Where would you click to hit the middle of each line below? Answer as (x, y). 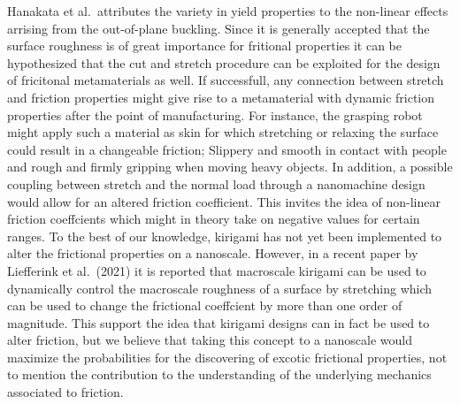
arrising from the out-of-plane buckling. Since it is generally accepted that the (218, 28)
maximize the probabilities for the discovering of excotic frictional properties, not (227, 357)
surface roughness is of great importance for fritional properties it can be (204, 46)
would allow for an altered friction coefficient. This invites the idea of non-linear (224, 201)
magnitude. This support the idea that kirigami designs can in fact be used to (218, 322)
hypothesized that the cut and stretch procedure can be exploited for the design (224, 62)
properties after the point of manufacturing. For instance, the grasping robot (215, 114)
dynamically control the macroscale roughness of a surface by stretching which (220, 288)
